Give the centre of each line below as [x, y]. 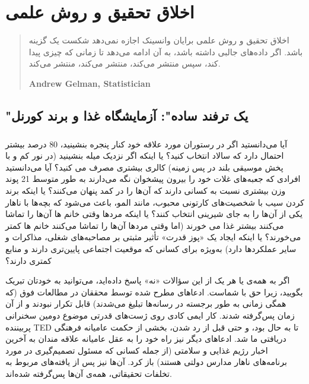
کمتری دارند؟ [28, 260]
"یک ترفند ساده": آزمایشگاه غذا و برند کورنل [127, 115]
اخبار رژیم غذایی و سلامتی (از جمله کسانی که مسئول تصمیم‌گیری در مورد [137, 350]
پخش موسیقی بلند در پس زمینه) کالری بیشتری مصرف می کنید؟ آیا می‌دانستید [144, 167]
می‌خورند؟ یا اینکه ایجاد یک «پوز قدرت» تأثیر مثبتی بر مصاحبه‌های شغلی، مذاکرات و [153, 237]
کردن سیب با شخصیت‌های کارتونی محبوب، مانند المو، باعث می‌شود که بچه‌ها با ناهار [155, 202]
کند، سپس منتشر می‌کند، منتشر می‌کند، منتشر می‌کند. [125, 63]
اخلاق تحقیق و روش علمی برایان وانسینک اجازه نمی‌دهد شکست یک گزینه [159, 40]
